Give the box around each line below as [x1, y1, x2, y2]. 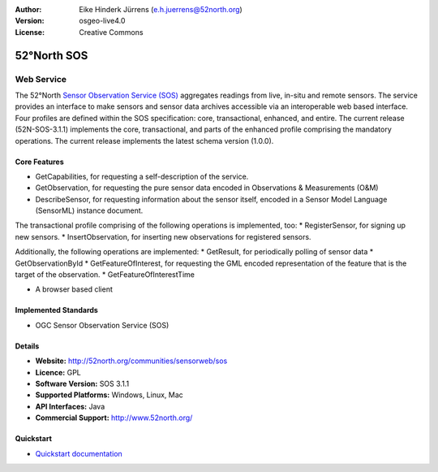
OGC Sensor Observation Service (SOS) [35, 320, 170, 330]
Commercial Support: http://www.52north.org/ [35, 413, 193, 422]
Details [15, 341, 40, 351]
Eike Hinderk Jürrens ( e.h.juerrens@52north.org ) [79, 5, 243, 14]
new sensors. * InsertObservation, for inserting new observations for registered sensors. [15, 232, 311, 241]
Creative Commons [79, 27, 144, 37]
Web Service [15, 73, 67, 84]
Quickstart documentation [35, 448, 123, 458]
